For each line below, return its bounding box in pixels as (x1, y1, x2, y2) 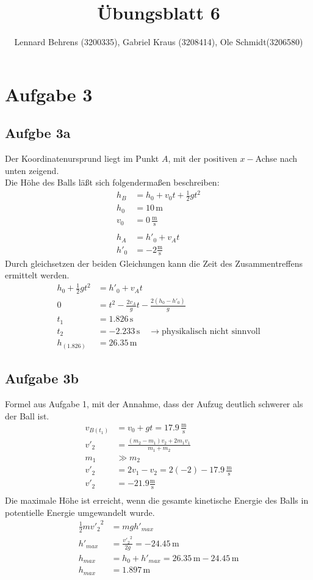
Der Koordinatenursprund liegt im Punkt (5, 152, 159, 165)
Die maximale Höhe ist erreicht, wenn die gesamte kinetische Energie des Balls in (5, 494, 309, 507)
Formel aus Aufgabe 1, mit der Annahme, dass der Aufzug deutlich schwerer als (5, 397, 303, 410)
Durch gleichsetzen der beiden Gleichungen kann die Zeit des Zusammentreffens (5, 256, 303, 269)
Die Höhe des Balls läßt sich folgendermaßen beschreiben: (5, 176, 220, 189)
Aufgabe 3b (5, 369, 79, 388)
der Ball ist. (5, 409, 49, 422)
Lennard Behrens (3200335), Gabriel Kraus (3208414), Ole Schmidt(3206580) (14, 35, 303, 48)
